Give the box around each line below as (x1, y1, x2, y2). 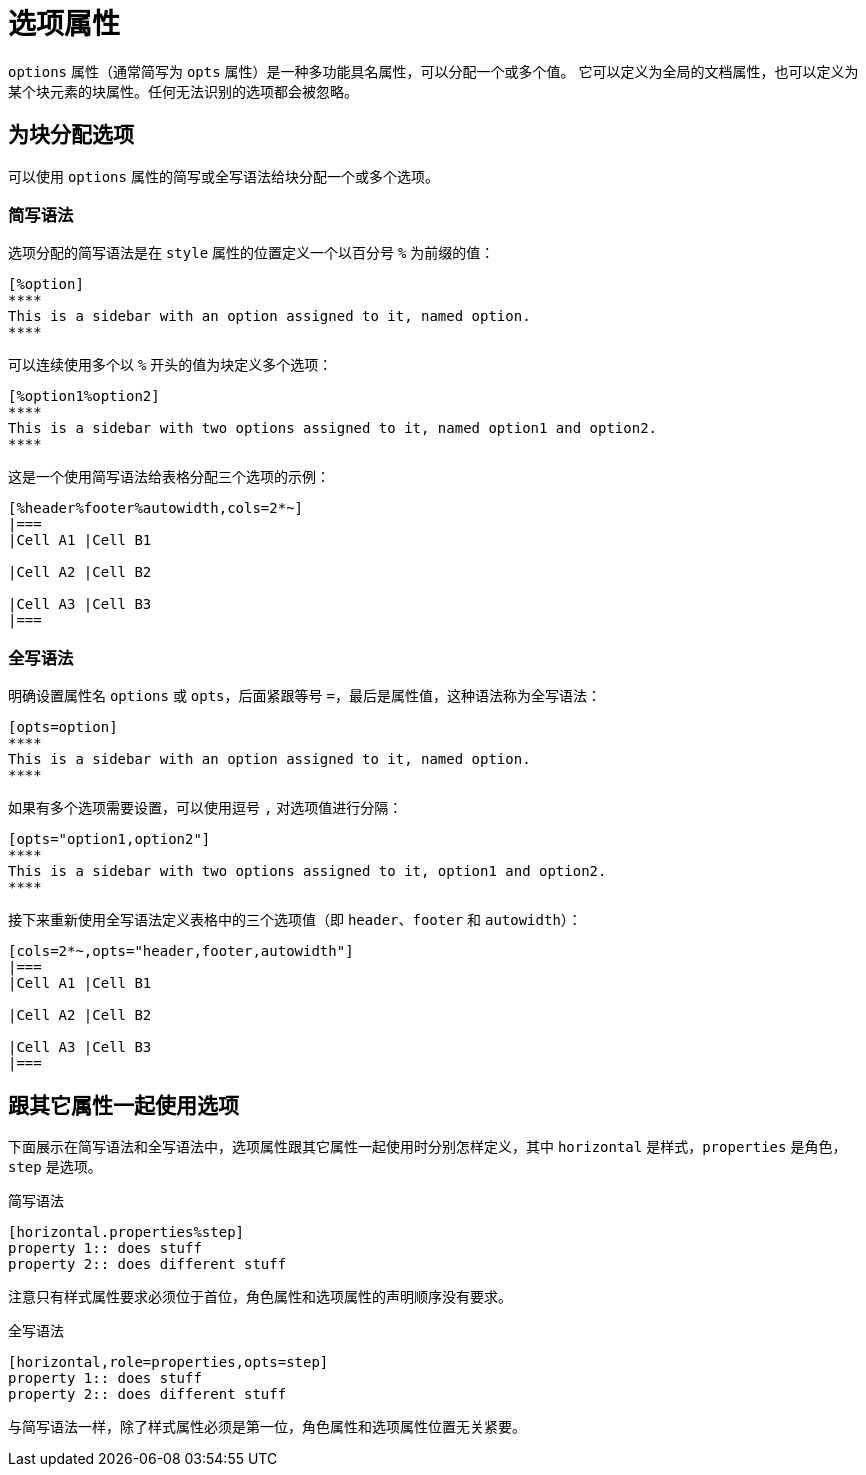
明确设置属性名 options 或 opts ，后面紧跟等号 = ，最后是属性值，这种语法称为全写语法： (8, 687, 601, 705)
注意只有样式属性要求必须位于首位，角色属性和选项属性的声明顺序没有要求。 (8, 1287, 512, 1305)
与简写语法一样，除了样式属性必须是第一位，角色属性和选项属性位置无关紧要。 (8, 1417, 526, 1435)
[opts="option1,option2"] (8, 831, 211, 848)
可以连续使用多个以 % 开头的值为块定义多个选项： (8, 356, 333, 374)
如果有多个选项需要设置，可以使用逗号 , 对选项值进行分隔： (8, 799, 403, 817)
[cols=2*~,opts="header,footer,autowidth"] (8, 943, 354, 960)
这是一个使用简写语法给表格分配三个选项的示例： (8, 468, 330, 486)
